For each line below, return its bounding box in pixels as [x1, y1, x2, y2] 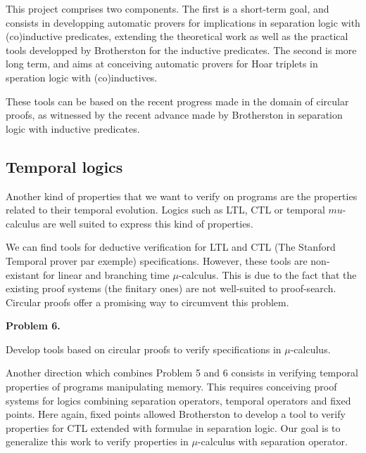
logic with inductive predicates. [6, 121, 140, 136]
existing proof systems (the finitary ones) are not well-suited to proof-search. [6, 281, 336, 296]
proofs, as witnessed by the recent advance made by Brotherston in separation [6, 107, 343, 122]
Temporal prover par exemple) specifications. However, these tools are [6, 253, 308, 268]
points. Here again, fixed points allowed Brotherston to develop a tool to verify [6, 407, 346, 421]
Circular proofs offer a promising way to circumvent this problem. [6, 294, 289, 309]
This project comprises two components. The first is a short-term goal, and [6, 1, 329, 15]
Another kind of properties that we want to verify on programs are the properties [6, 188, 358, 203]
